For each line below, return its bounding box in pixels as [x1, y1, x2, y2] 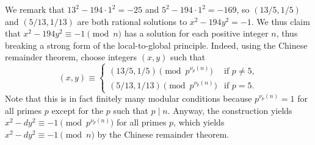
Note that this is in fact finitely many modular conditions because [5, 92, 252, 105]
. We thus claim [251, 15, 310, 27]
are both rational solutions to [77, 15, 187, 27]
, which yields [173, 116, 225, 129]
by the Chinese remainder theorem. [97, 128, 230, 140]
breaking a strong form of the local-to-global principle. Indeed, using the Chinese [5, 38, 308, 51]
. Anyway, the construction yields [167, 104, 292, 116]
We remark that [5, 3, 65, 15]
